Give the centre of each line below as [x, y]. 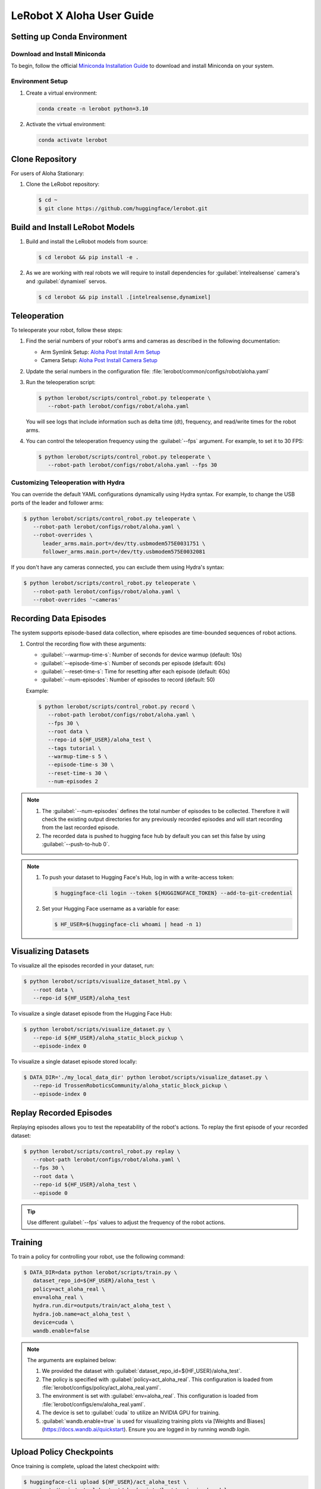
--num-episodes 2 [73, 781]
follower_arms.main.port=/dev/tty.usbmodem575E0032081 [124, 552]
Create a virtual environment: [62, 93]
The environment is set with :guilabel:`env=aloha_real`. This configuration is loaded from [150, 1396]
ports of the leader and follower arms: [57, 503]
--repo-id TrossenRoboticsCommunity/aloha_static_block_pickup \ [130, 1086]
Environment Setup [40, 82]
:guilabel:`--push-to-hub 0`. [76, 844]
